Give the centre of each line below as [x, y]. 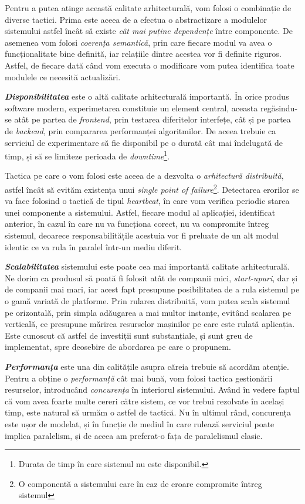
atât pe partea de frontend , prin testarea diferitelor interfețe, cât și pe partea [152, 119]
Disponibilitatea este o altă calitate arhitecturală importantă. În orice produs [147, 96]
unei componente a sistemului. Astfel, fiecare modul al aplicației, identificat [140, 212]
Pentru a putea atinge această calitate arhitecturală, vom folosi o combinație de [148, 8]
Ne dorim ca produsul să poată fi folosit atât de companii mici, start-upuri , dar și [151, 277]
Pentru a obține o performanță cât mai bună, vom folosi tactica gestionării [139, 378]
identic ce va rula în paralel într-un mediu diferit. [93, 246]
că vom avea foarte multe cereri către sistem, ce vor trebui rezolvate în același [145, 401]
